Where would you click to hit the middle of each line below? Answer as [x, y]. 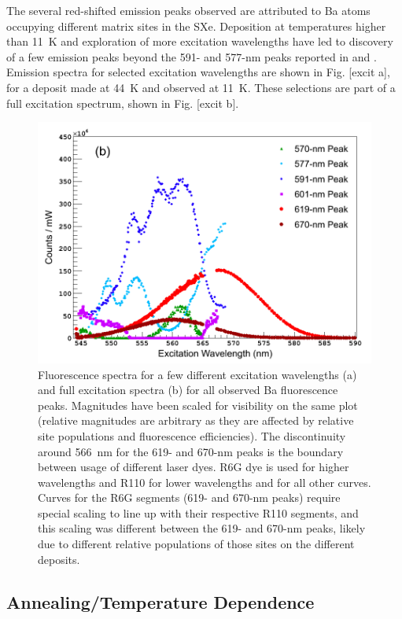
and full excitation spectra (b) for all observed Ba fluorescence [188, 390]
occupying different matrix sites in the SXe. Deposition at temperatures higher [196, 26]
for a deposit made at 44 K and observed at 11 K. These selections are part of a [201, 87]
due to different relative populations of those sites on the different [196, 544]
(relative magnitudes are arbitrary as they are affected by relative [196, 420]
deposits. [59, 559]
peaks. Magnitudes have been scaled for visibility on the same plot [198, 405]
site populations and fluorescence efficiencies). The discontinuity [192, 435]
